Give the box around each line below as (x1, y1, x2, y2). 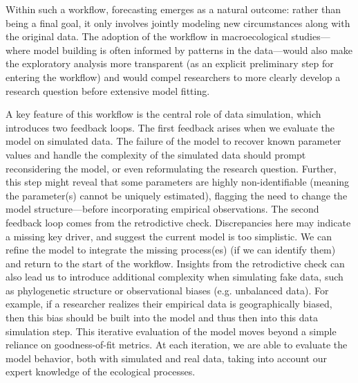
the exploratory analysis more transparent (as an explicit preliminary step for (6, 56, 334, 71)
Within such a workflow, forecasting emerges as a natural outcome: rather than (6, 2, 341, 16)
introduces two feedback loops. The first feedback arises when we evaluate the (6, 120, 335, 134)
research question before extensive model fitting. (6, 83, 210, 98)
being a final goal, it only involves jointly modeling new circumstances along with (6, 15, 350, 30)
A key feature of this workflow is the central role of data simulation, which (6, 107, 321, 121)
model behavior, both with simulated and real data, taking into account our (6, 350, 327, 365)
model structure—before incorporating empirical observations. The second (6, 202, 319, 216)
